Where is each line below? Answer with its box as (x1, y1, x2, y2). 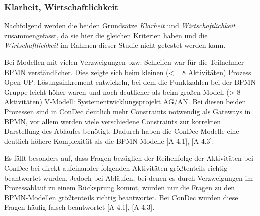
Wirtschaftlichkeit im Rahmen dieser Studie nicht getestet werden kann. (4, 40, 226, 50)
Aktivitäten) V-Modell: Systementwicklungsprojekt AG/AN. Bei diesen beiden (4, 96, 246, 107)
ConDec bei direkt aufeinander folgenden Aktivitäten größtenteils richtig (4, 162, 228, 173)
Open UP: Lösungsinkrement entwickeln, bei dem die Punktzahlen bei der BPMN (4, 77, 256, 87)
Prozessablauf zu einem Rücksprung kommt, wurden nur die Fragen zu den (4, 182, 235, 193)
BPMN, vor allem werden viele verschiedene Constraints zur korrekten (4, 116, 221, 126)
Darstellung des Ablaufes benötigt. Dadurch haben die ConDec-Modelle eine (4, 126, 239, 136)
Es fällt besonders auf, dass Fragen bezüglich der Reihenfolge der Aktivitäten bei (4, 153, 253, 163)
